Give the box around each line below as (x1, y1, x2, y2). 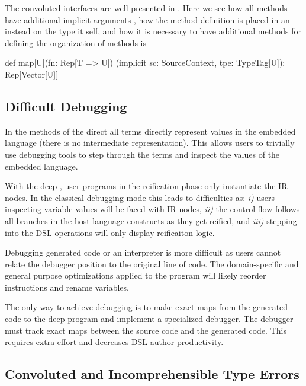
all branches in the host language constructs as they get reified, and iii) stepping (5, 214, 297, 227)
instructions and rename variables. (5, 280, 129, 293)
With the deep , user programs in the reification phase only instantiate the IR (5, 180, 288, 192)
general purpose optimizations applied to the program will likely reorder (5, 269, 266, 282)
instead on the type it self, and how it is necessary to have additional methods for (5, 25, 302, 37)
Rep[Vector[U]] (5, 68, 59, 80)
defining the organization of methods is (5, 36, 146, 49)
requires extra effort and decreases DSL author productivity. (5, 336, 224, 348)
